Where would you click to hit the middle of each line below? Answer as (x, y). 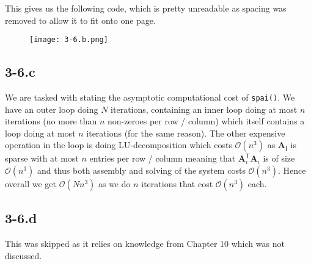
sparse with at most (42, 158)
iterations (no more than (51, 121)
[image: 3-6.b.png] (69, 40)
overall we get (31, 184)
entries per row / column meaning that (163, 158)
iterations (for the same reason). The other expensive (186, 133)
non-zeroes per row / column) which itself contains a (206, 121)
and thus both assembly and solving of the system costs (141, 170)
